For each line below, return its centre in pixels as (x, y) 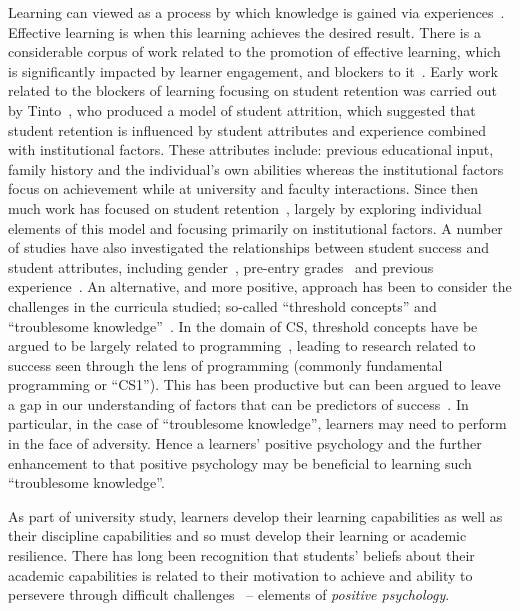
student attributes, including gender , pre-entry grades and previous (221, 266)
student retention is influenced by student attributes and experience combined (247, 129)
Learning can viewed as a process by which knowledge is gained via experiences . (256, 12)
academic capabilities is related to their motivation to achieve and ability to (240, 574)
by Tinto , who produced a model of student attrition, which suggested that (242, 109)
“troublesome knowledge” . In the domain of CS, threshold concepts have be (243, 325)
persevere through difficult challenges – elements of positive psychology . (229, 594)
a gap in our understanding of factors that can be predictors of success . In (238, 403)
